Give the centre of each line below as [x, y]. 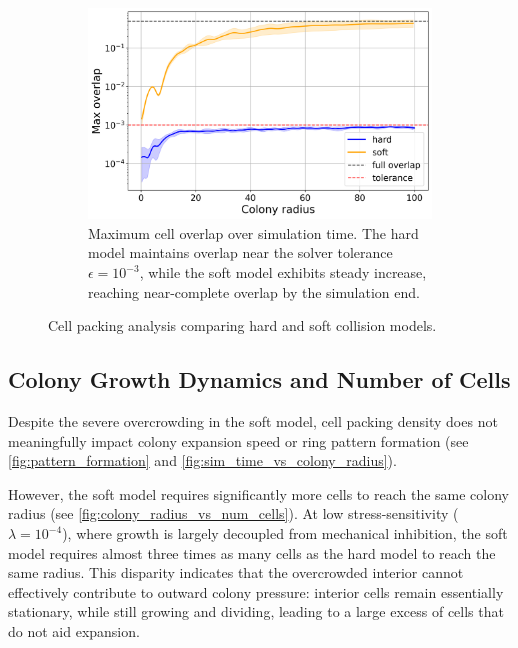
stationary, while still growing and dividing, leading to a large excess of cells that [256, 611]
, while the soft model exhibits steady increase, [283, 272]
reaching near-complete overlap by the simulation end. [254, 291]
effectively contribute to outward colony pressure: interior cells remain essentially [256, 591]
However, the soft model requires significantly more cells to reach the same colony [259, 493]
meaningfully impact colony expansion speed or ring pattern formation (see [238, 440]
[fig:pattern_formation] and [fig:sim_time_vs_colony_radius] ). [202, 460]
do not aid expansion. [74, 631]
